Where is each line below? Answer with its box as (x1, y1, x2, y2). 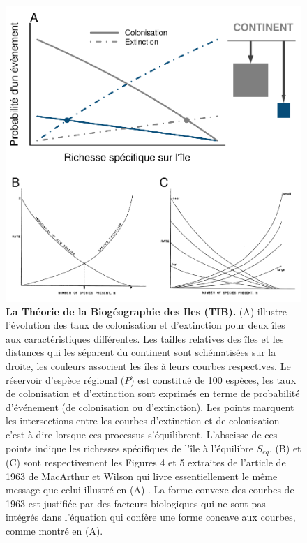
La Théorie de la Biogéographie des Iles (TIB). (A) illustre (6, 304, 287, 318)
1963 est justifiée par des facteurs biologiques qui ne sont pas (6, 496, 266, 510)
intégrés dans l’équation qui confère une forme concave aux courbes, (6, 509, 296, 524)
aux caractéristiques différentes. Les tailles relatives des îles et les (6, 331, 284, 345)
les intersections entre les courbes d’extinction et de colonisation (6, 413, 280, 428)
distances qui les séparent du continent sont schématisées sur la (6, 345, 276, 359)
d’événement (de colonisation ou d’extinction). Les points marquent (6, 399, 294, 414)
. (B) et (269, 440, 301, 455)
